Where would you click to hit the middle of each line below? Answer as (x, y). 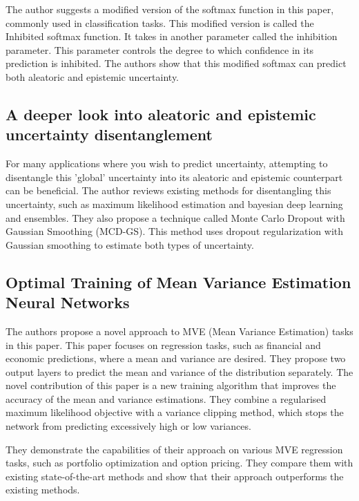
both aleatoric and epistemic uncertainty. (93, 76)
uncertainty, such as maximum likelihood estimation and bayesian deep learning (174, 204)
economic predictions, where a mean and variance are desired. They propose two (176, 358)
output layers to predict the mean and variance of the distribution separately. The (179, 371)
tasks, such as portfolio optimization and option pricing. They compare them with (179, 463)
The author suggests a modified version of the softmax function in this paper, (170, 9)
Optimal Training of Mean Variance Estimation (178, 282)
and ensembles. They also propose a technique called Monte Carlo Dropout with (175, 217)
